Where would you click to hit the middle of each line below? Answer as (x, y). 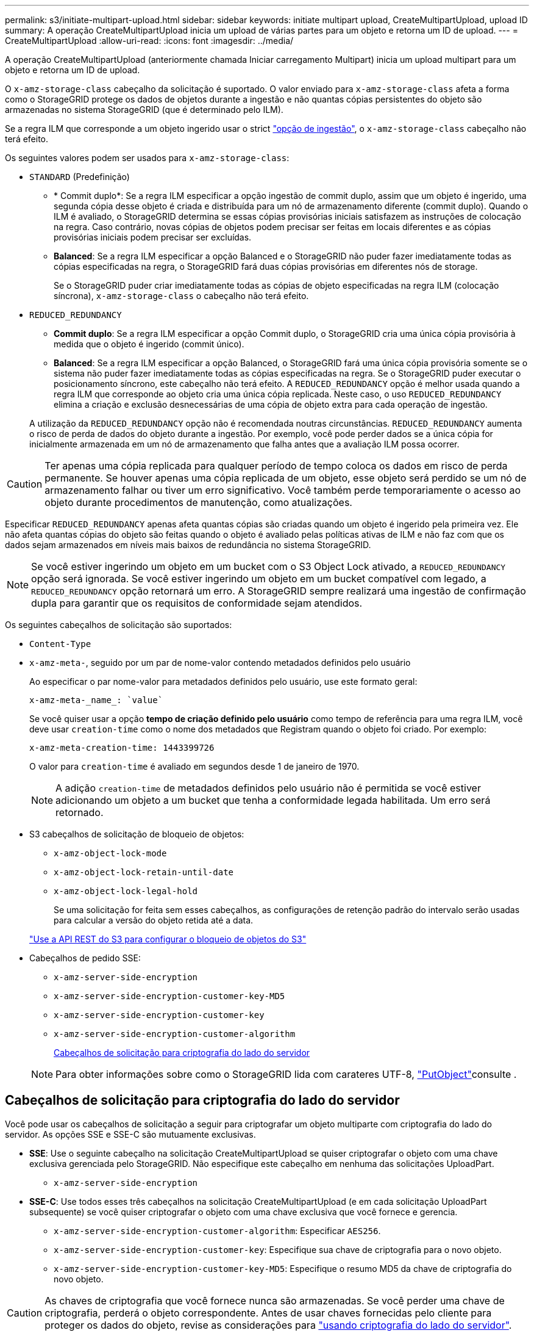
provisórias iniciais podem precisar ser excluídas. (153, 237)
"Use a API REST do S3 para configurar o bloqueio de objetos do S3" (168, 939)
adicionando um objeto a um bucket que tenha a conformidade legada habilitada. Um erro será (273, 800)
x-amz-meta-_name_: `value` (96, 700)
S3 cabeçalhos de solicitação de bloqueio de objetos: (137, 834)
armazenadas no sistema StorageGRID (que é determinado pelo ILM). (144, 110)
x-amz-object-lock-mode (110, 853)
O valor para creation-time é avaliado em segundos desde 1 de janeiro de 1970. (194, 766)
